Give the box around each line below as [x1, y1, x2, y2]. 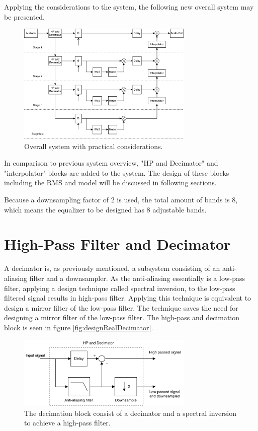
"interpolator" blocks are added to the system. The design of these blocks [4, 167, 229, 178]
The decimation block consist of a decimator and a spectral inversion [24, 407, 236, 418]
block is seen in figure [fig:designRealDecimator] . [4, 322, 153, 332]
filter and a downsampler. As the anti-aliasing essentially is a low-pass [29, 272, 245, 283]
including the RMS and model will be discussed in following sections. [4, 177, 217, 188]
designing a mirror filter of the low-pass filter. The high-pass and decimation [4, 312, 240, 323]
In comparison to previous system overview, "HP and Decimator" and [4, 158, 218, 168]
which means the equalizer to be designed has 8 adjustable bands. [4, 204, 207, 214]
